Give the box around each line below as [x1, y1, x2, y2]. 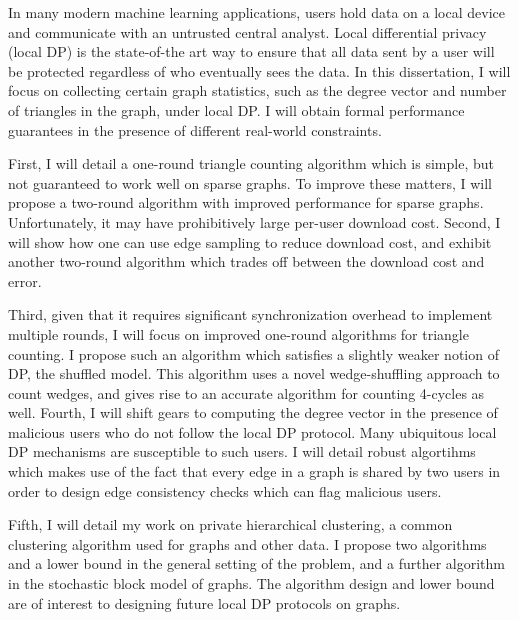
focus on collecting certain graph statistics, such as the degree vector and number [8, 80, 507, 101]
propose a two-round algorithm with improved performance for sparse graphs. [8, 192, 484, 213]
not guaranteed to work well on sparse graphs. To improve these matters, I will [8, 172, 492, 193]
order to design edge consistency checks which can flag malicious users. [8, 480, 442, 501]
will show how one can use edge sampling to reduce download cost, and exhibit [8, 231, 492, 252]
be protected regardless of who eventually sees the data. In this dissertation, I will [8, 60, 511, 81]
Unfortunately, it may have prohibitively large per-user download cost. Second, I [8, 211, 501, 232]
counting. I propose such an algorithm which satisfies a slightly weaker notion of [8, 343, 499, 364]
